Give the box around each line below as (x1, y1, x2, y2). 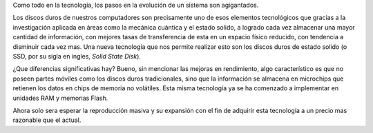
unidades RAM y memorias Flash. (12, 94, 108, 102)
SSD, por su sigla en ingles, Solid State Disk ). (12, 52, 142, 60)
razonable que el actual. (12, 116, 82, 124)
